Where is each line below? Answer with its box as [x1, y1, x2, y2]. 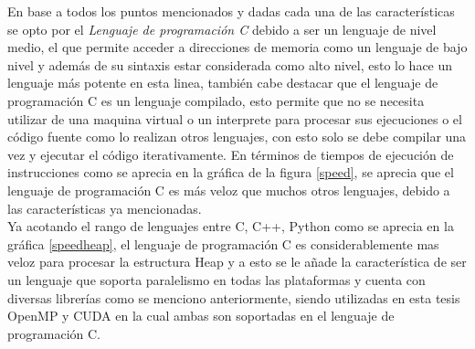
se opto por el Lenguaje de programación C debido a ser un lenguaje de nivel [7, 19, 437, 38]
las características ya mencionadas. [7, 198, 202, 217]
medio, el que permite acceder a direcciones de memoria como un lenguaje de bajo [7, 37, 468, 57]
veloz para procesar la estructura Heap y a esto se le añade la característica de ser [7, 252, 467, 271]
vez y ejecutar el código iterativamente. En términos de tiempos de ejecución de [7, 144, 454, 164]
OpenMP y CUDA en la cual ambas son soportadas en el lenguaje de [7, 306, 395, 325]
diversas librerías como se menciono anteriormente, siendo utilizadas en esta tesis [7, 288, 460, 307]
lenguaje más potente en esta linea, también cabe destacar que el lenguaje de [7, 73, 438, 92]
